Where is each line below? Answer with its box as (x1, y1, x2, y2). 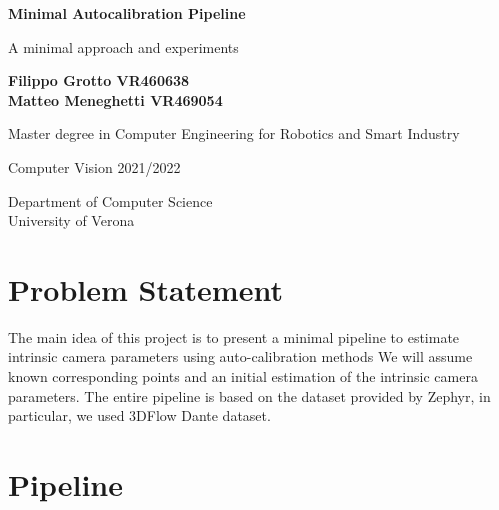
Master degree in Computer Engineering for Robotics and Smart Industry (8, 123, 460, 144)
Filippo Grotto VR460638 (8, 70, 190, 91)
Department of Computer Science (8, 190, 213, 211)
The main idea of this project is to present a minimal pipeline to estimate (8, 326, 460, 347)
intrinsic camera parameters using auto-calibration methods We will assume (8, 346, 473, 367)
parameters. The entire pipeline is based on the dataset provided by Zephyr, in (8, 385, 491, 406)
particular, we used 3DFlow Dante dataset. (8, 405, 271, 426)
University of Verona (8, 210, 135, 231)
